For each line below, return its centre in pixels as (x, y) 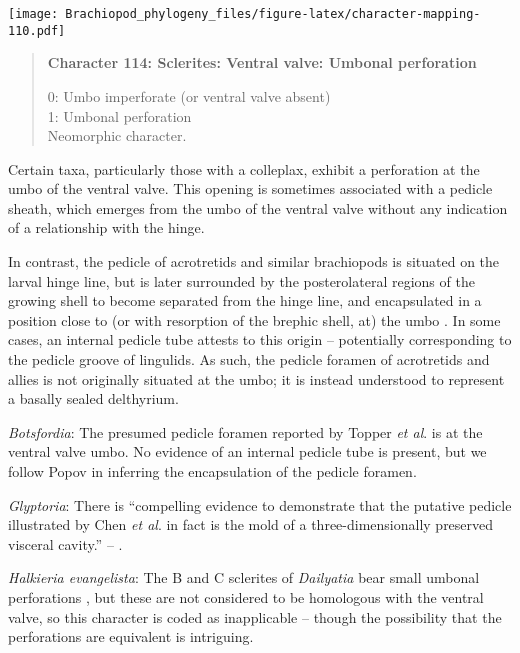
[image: (33, 14)
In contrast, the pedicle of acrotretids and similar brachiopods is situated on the (254, 261)
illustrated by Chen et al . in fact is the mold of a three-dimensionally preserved (251, 524)
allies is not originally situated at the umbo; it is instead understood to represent (256, 378)
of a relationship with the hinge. (106, 227)
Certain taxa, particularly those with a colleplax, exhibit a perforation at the (244, 168)
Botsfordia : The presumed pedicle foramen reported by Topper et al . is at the (245, 431)
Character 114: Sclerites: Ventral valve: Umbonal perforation (262, 62)
